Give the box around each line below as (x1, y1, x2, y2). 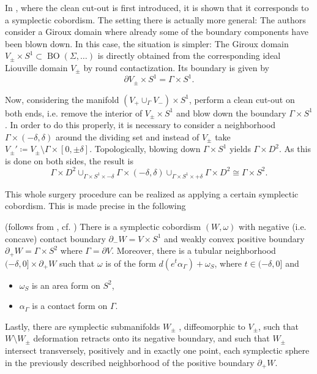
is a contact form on (32, 299, 108, 312)
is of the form (105, 256, 156, 269)
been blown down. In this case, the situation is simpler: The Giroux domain (5, 37, 289, 50)
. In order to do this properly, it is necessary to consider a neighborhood (5, 118, 276, 131)
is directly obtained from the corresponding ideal (97, 49, 281, 62)
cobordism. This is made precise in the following (5, 199, 186, 212)
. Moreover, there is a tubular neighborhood (111, 244, 276, 257)
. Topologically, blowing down (89, 142, 201, 155)
